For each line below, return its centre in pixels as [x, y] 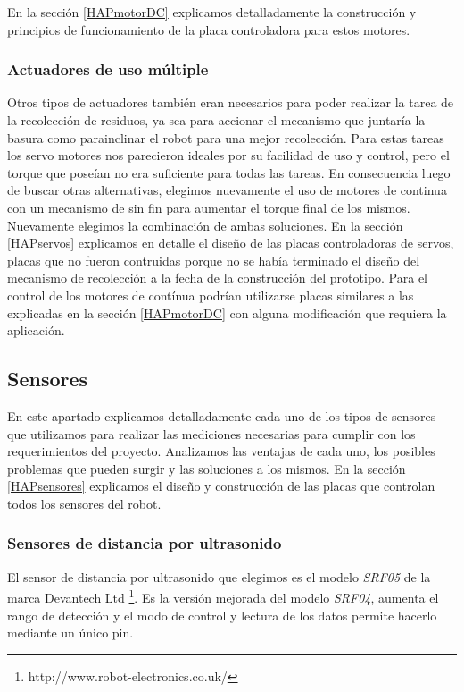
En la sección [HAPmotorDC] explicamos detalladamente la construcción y [212, 12]
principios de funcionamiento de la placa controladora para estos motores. [209, 29]
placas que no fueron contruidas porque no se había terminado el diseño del [214, 260]
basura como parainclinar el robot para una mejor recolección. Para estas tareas [226, 137]
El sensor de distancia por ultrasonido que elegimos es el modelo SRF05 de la [219, 576]
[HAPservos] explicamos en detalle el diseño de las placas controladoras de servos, [231, 243]
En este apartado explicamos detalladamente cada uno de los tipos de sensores [222, 415]
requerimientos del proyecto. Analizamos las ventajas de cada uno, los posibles [221, 451]
